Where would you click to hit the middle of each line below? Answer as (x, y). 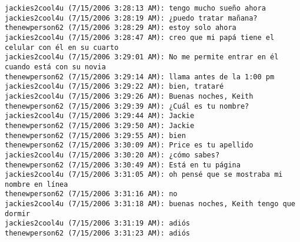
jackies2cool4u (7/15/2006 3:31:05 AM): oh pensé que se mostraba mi (144, 175)
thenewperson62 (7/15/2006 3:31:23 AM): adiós (97, 233)
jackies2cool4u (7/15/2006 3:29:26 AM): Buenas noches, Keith (129, 96)
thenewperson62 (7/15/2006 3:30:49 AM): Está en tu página (123, 165)
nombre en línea (36, 184)
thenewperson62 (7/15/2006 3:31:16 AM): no (91, 194)
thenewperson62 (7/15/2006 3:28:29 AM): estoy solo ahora (121, 28)
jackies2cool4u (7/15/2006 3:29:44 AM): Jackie (100, 116)
